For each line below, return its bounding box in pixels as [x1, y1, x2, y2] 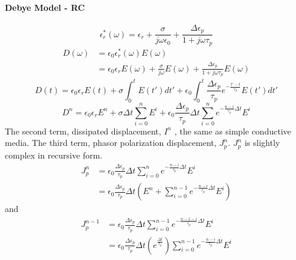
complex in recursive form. [5, 148, 102, 161]
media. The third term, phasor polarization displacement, [5, 136, 217, 149]
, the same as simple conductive [174, 124, 291, 137]
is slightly [244, 136, 280, 149]
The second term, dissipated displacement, [5, 124, 161, 137]
